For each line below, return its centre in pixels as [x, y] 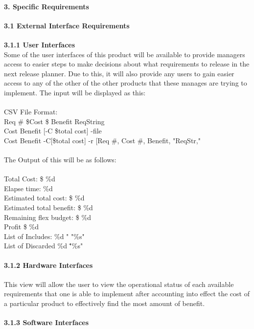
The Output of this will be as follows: [60, 160]
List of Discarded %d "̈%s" [44, 246]
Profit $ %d [22, 227]
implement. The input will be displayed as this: [75, 92]
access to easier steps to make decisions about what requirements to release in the [127, 64]
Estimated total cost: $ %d [44, 198]
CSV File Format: [31, 112]
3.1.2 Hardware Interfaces [48, 265]
